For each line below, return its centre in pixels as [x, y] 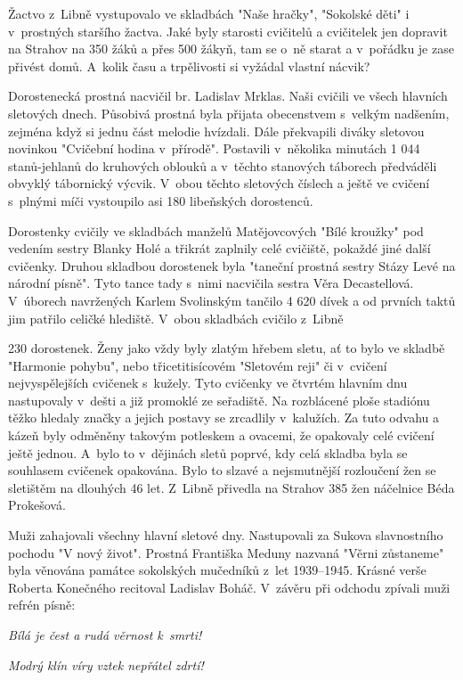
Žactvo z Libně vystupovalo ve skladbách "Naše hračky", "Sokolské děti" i [209, 13]
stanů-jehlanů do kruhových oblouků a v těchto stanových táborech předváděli [223, 165]
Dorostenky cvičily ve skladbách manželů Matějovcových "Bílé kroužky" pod [216, 230]
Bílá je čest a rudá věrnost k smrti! [105, 635]
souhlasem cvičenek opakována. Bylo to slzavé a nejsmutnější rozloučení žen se [222, 470]
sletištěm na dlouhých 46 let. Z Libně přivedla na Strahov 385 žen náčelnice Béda [231, 487]
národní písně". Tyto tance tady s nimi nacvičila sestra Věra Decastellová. [211, 283]
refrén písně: [42, 605]
